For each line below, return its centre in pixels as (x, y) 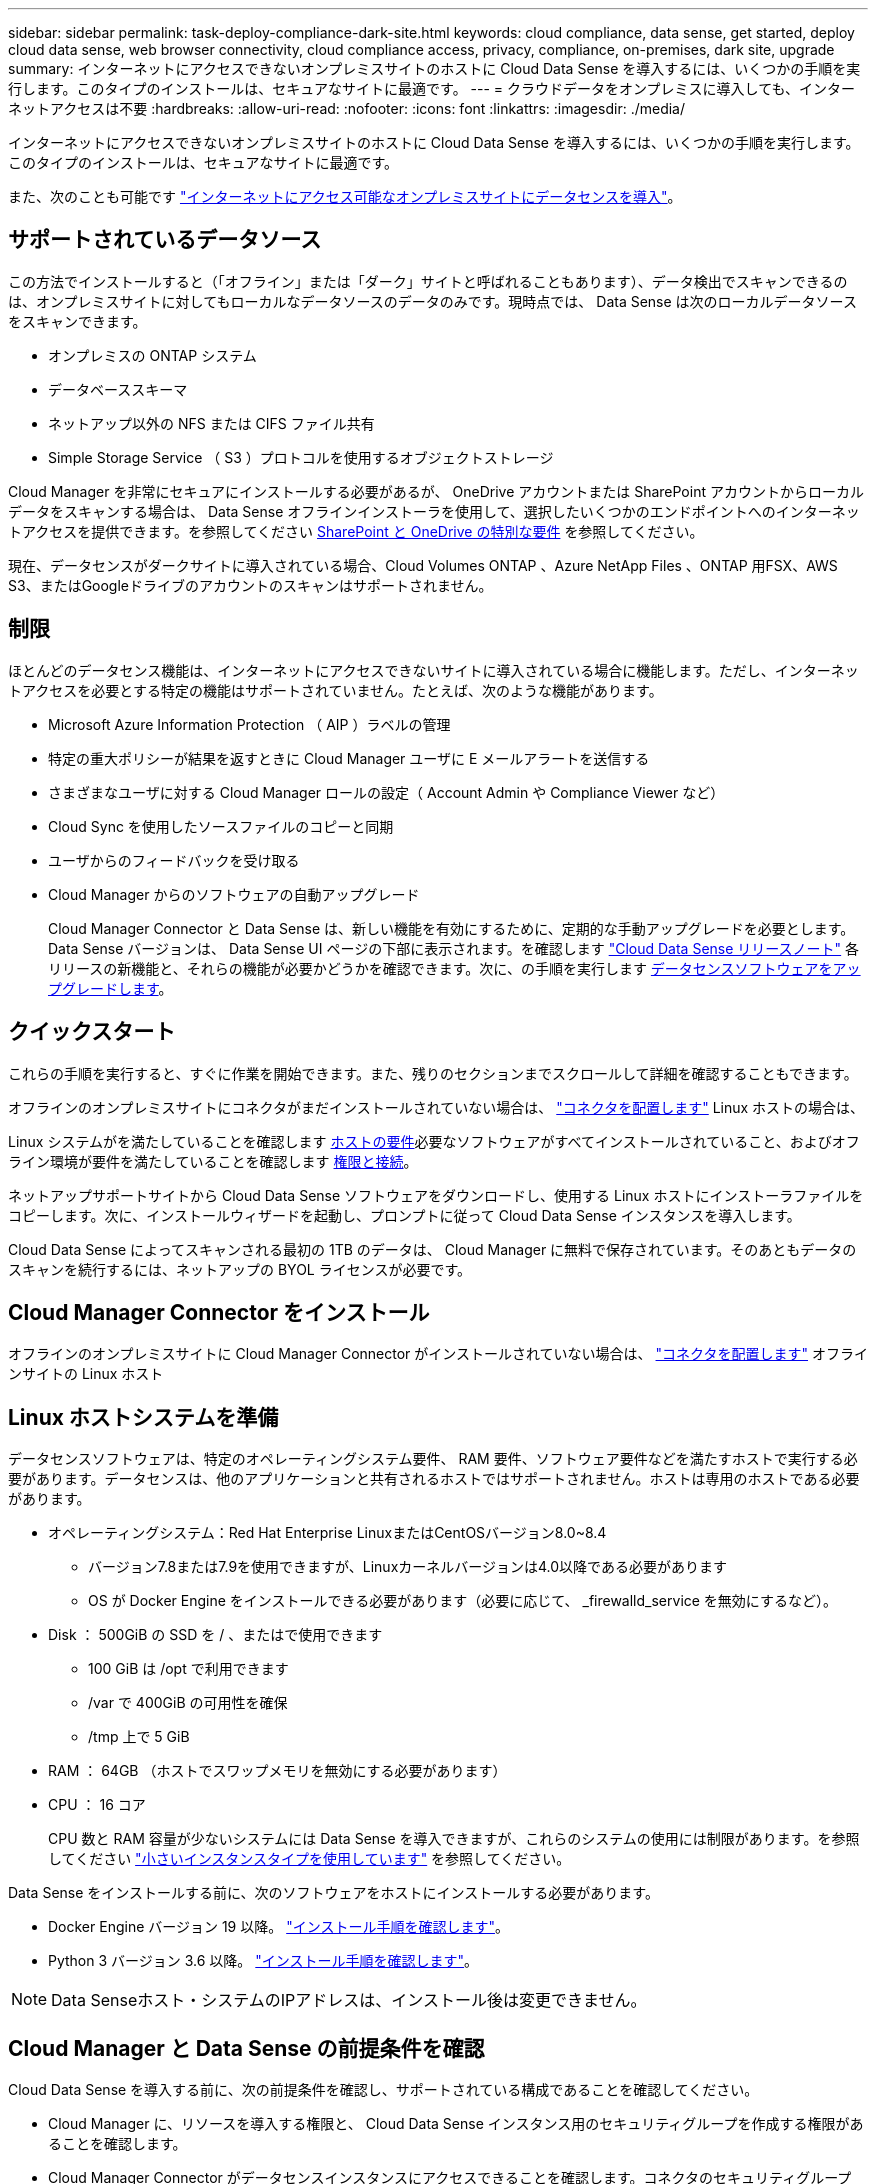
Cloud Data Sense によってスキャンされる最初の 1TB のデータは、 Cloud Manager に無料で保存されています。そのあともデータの (432, 1249)
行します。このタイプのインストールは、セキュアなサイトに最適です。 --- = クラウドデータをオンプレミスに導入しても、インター (432, 88)
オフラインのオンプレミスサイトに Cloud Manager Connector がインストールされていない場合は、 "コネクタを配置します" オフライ (438, 1354)
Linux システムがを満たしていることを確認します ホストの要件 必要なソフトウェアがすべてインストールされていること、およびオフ (434, 1141)
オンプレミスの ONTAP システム (152, 355)
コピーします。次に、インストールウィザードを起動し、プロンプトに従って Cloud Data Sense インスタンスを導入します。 (404, 1215)
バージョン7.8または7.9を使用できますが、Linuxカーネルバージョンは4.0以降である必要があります (407, 1567)
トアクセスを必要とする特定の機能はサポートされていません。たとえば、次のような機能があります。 (335, 690)
